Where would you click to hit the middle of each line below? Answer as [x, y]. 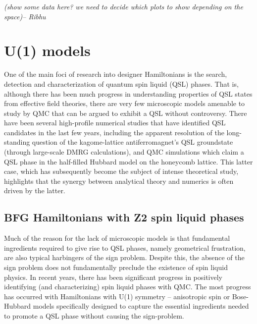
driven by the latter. [35, 190]
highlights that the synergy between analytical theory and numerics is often [119, 181]
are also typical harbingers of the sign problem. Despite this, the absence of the [124, 257]
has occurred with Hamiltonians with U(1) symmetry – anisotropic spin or [117, 296]
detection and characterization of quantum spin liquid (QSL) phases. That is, [121, 83]
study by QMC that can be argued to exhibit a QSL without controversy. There [126, 113]
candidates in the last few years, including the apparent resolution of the [114, 132]
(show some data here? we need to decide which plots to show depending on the [124, 6]
